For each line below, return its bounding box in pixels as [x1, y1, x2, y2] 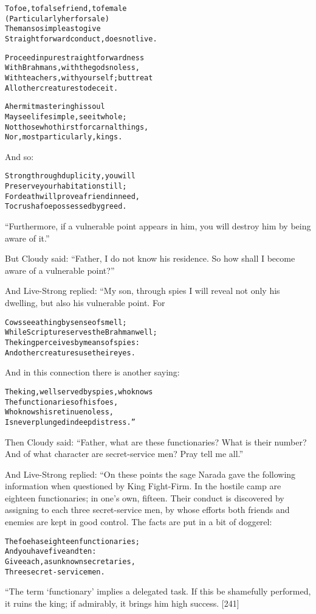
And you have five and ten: [5, 547, 97, 556]
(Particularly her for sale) [5, 14, 109, 23]
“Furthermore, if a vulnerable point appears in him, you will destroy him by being [5, 220, 311, 232]
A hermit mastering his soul [5, 102, 105, 111]
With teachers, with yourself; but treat [5, 73, 153, 82]
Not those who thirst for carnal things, [5, 122, 149, 131]
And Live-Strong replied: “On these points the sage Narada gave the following [5, 467, 296, 480]
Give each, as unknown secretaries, [5, 557, 136, 566]
